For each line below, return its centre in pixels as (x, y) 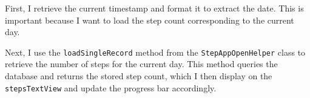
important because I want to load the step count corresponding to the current (150, 20)
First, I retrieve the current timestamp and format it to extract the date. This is (154, 8)
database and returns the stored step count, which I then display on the (139, 76)
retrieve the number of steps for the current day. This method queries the (141, 64)
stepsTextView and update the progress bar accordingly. (111, 87)
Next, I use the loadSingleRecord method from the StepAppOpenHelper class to (155, 52)
